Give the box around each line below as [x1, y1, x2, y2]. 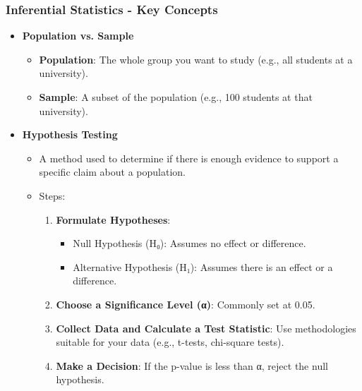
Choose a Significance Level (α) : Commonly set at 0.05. [56, 296, 315, 311]
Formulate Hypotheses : [56, 212, 171, 227]
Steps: [39, 188, 66, 203]
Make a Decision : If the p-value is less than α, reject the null [56, 358, 328, 373]
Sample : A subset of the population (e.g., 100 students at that [39, 90, 313, 104]
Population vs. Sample [22, 28, 134, 43]
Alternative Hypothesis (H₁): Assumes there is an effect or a [73, 259, 333, 274]
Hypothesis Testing [22, 127, 118, 142]
